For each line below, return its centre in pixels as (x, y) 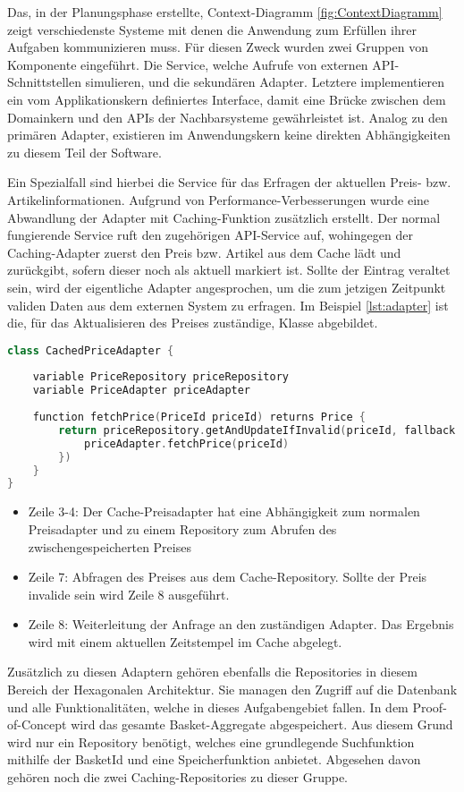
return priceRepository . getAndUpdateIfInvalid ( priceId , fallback (257, 430)
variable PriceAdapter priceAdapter (142, 391)
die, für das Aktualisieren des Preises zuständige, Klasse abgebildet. (193, 323)
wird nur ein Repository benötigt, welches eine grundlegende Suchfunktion (211, 741)
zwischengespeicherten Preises (110, 546)
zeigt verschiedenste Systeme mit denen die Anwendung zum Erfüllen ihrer (212, 29)
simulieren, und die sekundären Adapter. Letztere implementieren (265, 82)
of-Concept (37, 724)
